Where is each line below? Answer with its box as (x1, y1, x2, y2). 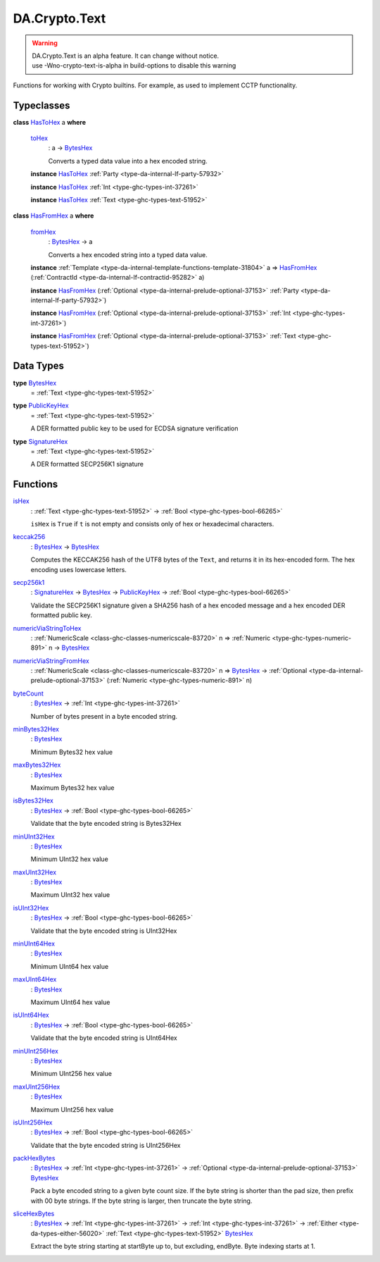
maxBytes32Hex (13, 761, 61, 769)
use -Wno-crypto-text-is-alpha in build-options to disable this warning (32, 61, 236, 70)
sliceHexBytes (13, 1209, 55, 1218)
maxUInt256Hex (13, 1082, 61, 1091)
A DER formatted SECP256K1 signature (30, 460, 144, 469)
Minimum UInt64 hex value (30, 962, 109, 970)
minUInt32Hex (13, 832, 56, 841)
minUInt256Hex (13, 1046, 59, 1055)
